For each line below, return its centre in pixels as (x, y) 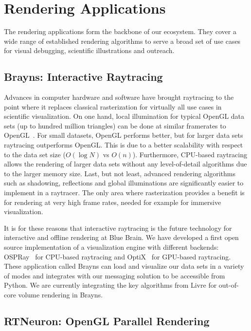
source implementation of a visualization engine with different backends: (111, 247)
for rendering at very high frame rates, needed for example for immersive (113, 202)
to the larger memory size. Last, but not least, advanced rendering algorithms (120, 173)
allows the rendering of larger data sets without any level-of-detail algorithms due (125, 164)
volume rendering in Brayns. (61, 294)
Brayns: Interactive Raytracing (83, 77)
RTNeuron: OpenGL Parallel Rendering (107, 321)
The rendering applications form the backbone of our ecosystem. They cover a (120, 31)
